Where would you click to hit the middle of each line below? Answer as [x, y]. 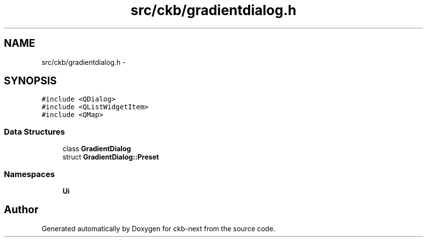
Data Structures [35, 131]
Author [21, 210]
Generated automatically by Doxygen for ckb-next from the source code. [158, 228]
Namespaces [29, 174]
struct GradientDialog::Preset [111, 157]
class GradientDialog [97, 149]
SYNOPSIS [30, 81]
